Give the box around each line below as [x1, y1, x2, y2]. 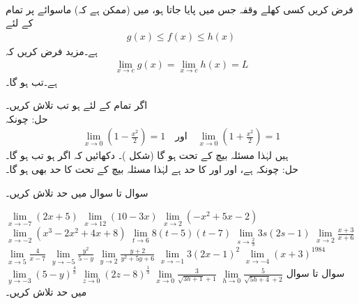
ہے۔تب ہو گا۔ [6, 74, 57, 89]
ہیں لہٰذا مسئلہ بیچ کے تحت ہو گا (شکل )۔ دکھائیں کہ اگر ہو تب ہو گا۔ [6, 148, 289, 162]
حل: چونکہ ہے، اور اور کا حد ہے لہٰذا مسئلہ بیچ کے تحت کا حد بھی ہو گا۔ [6, 162, 298, 176]
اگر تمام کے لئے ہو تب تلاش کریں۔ [6, 98, 148, 112]
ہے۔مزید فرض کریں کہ [6, 43, 98, 58]
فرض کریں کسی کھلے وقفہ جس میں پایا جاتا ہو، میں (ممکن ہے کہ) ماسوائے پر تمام [6, 1, 353, 16]
